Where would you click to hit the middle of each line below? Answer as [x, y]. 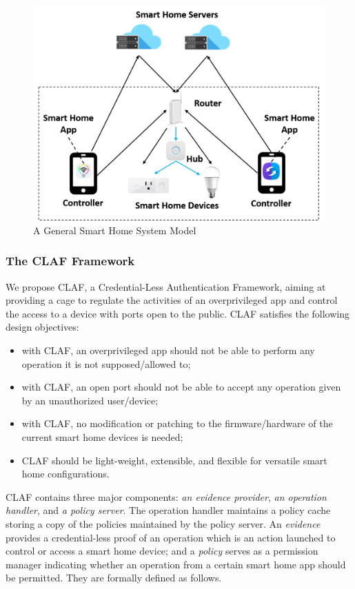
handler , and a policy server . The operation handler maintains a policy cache [168, 510]
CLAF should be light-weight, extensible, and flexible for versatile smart [174, 460]
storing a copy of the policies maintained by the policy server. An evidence [163, 523]
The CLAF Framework [70, 261]
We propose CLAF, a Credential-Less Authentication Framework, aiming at [166, 286]
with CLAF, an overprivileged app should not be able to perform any [168, 350]
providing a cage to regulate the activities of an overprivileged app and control [172, 300]
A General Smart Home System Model [115, 230]
